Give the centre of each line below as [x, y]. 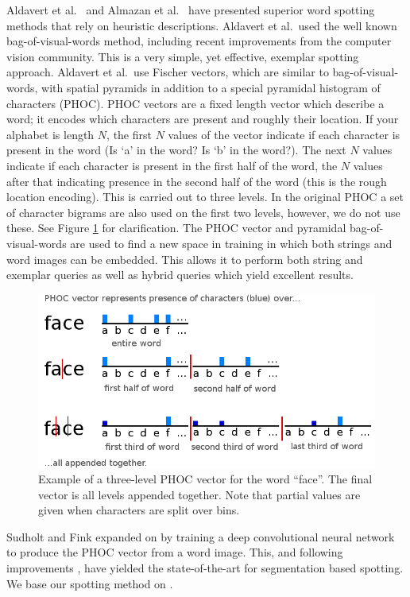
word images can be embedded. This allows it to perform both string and [185, 259]
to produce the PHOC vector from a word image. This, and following [175, 552]
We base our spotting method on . [90, 583]
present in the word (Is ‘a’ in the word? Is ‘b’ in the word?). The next [176, 150]
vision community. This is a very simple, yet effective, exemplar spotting [183, 56]
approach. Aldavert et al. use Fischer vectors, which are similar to [168, 72]
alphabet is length [50, 134]
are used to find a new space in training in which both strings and [231, 243]
